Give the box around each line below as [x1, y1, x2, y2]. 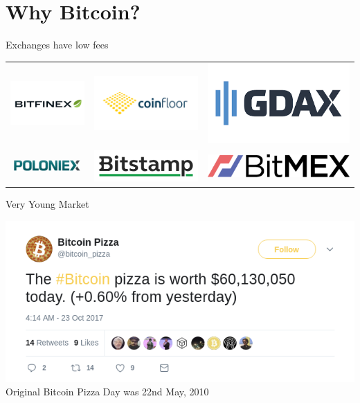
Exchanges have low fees [6, 37, 109, 52]
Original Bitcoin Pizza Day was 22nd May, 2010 [6, 384, 209, 399]
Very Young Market [6, 196, 89, 211]
